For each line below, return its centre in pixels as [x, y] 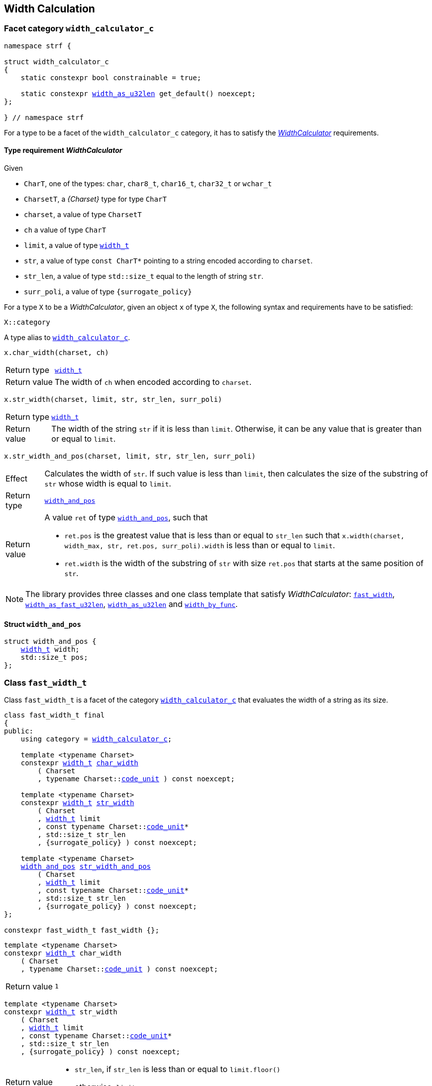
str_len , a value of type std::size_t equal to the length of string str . [144, 276]
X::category [27, 322]
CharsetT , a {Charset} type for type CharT [95, 199]
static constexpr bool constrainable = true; [111, 77]
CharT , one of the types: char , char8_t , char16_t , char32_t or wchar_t [148, 184]
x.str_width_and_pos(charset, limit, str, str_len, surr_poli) [130, 456]
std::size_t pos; [54, 658]
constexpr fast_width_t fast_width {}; [82, 930]
